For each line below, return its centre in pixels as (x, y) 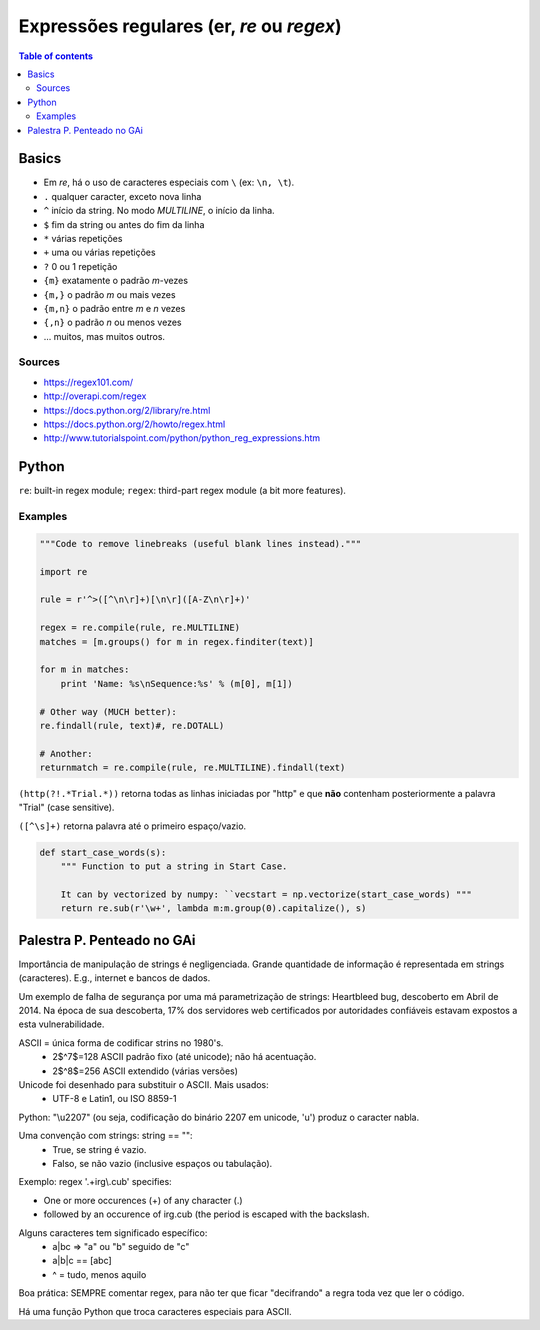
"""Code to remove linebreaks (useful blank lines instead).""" (200, 543)
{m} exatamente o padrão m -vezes (116, 281)
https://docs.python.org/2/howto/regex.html (134, 424)
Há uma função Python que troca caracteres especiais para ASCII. (155, 1311)
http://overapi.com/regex (95, 396)
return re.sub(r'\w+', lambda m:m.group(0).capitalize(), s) (213, 908)
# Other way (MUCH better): (108, 711)
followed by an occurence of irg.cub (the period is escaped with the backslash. (206, 1214)
